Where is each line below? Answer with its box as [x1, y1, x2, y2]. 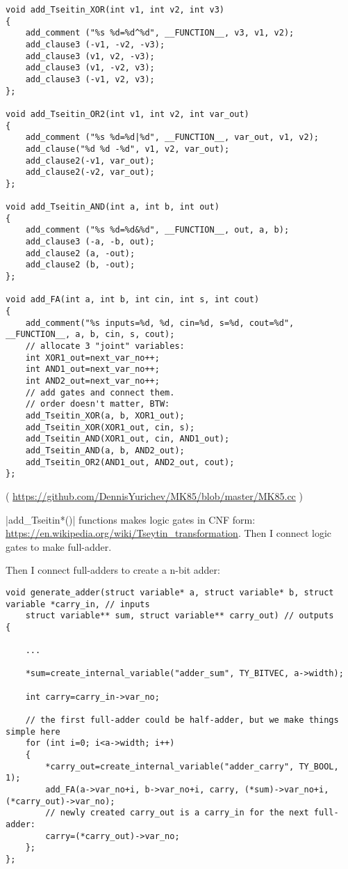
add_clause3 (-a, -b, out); [25, 237, 155, 247]
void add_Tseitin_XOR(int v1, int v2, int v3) [6, 5, 224, 15]
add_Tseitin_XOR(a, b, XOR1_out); [25, 410, 185, 421]
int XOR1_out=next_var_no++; [25, 352, 160, 363]
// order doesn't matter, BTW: [25, 399, 170, 409]
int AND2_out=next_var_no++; [25, 376, 160, 386]
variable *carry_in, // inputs [6, 599, 150, 609]
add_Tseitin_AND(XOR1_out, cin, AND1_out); [25, 434, 230, 444]
